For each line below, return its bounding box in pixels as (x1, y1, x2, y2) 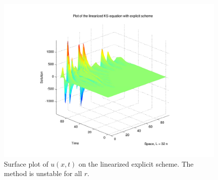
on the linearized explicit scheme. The (78, 158, 194, 169)
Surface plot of (4, 158, 49, 169)
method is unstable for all (4, 168, 82, 179)
